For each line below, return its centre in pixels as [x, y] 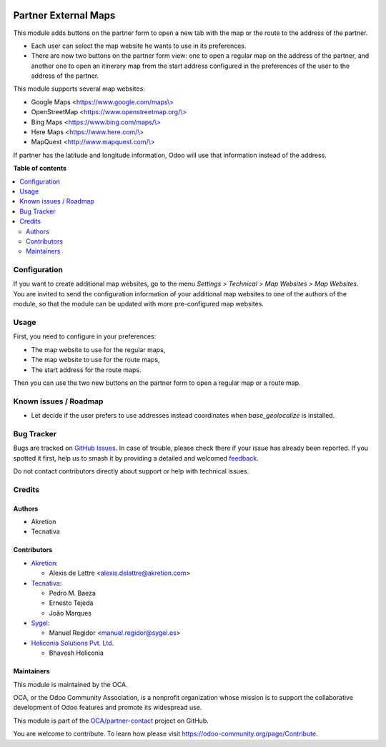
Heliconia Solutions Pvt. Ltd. [73, 643]
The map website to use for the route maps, [95, 360]
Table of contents [40, 169]
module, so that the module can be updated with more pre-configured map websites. [139, 304]
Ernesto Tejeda [71, 603]
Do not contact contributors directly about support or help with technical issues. [131, 471]
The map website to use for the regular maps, [98, 349]
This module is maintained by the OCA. [70, 684]
